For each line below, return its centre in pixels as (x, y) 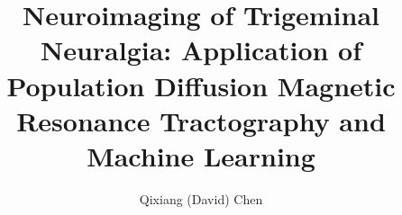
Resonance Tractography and (201, 120)
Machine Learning (201, 155)
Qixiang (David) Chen (201, 198)
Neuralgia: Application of (201, 50)
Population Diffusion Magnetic (201, 85)
